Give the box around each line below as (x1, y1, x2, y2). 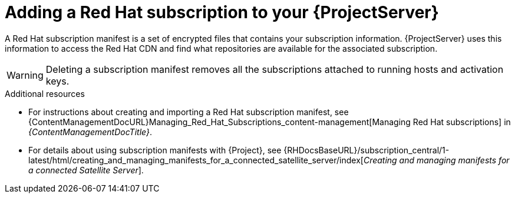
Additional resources (5, 88, 85, 99)
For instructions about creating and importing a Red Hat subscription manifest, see (28, 106, 349, 117)
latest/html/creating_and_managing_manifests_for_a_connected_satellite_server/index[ (28, 155, 364, 165)
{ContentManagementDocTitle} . (28, 126, 152, 137)
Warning (6, 69, 44, 81)
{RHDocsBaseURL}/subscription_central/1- (283, 145, 450, 155)
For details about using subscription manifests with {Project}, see (28, 145, 282, 155)
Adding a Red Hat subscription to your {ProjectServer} (5, 2, 439, 22)
